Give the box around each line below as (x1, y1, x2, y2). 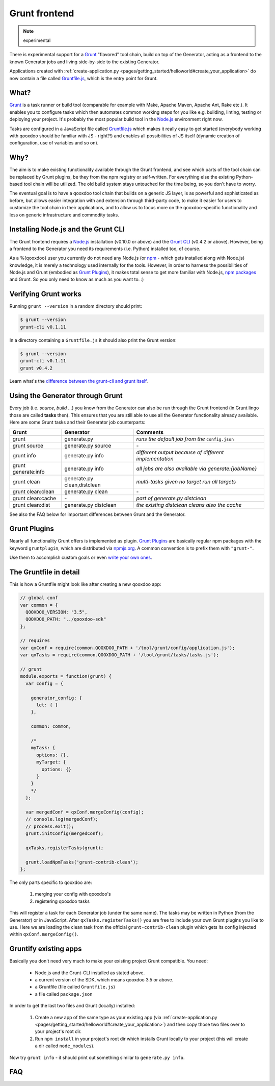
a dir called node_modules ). (35, 1043, 95, 1049)
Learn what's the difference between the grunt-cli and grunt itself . (9, 378, 148, 384)
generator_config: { (31, 695, 82, 701)
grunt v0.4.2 (20, 365, 53, 371)
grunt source (12, 442, 43, 449)
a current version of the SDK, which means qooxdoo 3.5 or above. (35, 977, 174, 982)
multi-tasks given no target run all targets (136, 478, 236, 485)
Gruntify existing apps (9, 945, 82, 953)
